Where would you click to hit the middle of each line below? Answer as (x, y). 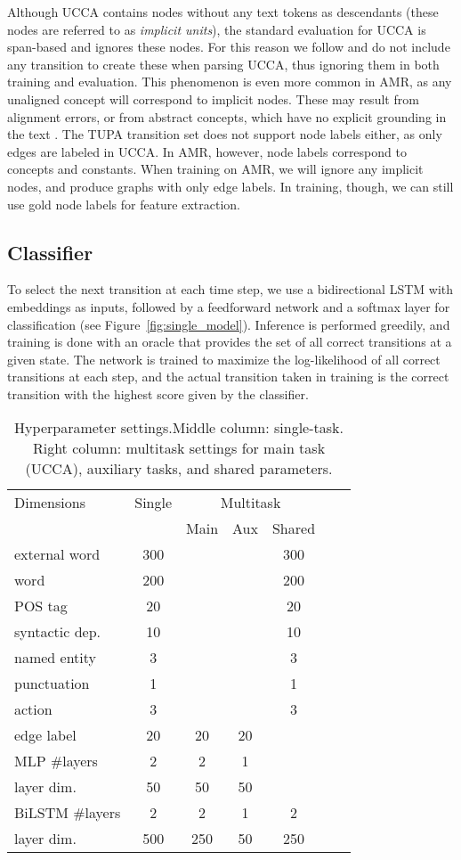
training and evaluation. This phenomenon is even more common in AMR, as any (230, 82)
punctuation (52, 684)
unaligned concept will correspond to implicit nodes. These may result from (213, 98)
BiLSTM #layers (68, 813)
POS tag (41, 606)
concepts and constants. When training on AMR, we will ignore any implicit (215, 169)
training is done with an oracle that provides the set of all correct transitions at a (230, 342)
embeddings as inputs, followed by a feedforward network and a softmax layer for (229, 306)
